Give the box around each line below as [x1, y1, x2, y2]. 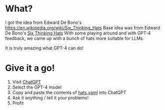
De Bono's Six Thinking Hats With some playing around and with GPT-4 [5, 30, 151, 36]
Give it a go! [5, 63, 55, 74]
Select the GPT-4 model [12, 84, 62, 90]
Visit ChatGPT [12, 79, 41, 85]
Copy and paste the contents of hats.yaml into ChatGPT [12, 89, 126, 95]
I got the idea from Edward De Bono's [5, 19, 82, 25]
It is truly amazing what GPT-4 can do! [5, 45, 84, 51]
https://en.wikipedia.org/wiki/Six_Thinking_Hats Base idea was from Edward [5, 24, 160, 30]
